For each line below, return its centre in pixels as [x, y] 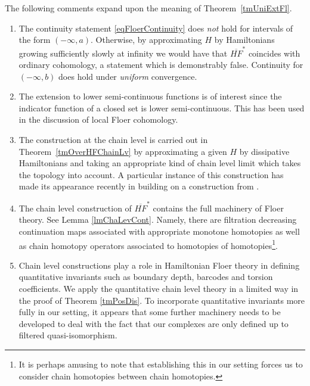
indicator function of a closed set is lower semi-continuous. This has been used [162, 108]
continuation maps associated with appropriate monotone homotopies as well [159, 231]
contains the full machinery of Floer [218, 208]
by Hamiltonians [244, 40]
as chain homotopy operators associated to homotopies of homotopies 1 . [148, 244]
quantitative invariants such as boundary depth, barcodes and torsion [146, 277]
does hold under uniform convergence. [128, 76]
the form [35, 40]
